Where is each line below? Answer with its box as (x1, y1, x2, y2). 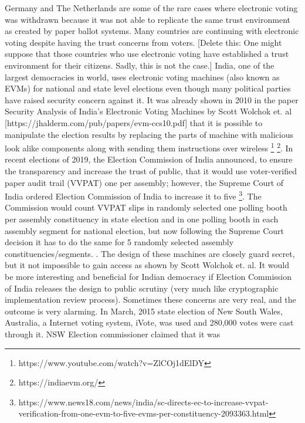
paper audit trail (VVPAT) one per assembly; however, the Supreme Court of (5, 176, 284, 188)
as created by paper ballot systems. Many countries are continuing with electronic (5, 25, 299, 37)
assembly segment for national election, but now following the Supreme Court (5, 224, 284, 236)
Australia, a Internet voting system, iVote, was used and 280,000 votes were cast (5, 316, 294, 329)
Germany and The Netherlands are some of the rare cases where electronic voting (5, 2, 298, 13)
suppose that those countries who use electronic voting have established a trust (5, 48, 289, 60)
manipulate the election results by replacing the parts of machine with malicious (5, 128, 293, 140)
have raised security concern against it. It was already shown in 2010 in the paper (5, 93, 299, 106)
